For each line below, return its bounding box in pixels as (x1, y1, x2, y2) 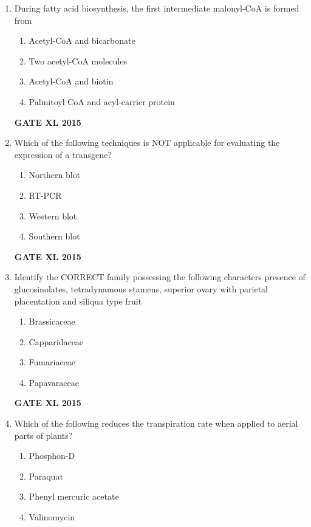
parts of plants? (14, 429, 73, 441)
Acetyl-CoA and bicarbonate (29, 34, 135, 47)
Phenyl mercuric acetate (29, 490, 119, 503)
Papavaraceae (29, 376, 79, 388)
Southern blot (29, 230, 80, 243)
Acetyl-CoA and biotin (29, 75, 114, 88)
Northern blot (29, 168, 81, 181)
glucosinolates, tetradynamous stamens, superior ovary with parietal (14, 282, 268, 295)
